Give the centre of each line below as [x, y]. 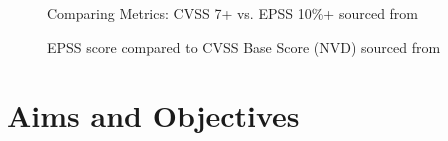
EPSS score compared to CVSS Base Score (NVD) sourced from [244, 46]
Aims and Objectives [153, 115]
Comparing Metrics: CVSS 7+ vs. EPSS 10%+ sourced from [233, 13]
